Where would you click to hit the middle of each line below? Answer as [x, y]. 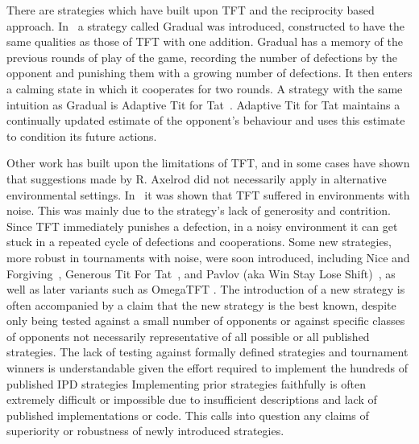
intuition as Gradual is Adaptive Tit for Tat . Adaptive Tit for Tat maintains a [203, 104]
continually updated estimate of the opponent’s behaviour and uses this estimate [206, 120]
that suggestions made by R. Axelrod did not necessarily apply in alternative [197, 178]
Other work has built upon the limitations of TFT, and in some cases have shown [208, 163]
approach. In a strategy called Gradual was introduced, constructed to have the [206, 25]
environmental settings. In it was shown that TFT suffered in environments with [208, 194]
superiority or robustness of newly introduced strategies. [145, 431]
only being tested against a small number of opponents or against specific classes [206, 321]
